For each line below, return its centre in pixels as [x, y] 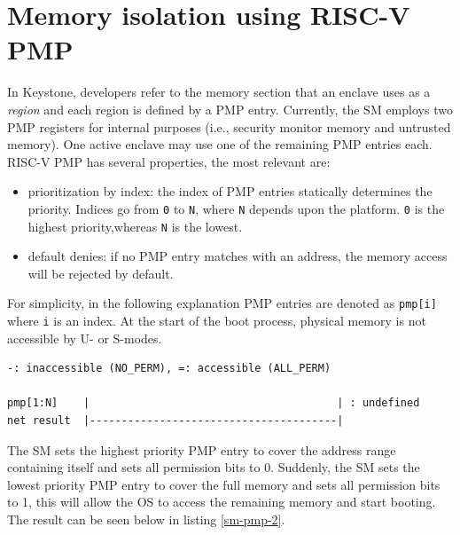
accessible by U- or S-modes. [85, 338]
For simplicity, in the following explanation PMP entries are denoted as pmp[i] [222, 303]
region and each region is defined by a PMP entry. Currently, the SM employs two [230, 109]
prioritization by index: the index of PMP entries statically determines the [230, 191]
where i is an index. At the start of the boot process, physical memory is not [217, 321]
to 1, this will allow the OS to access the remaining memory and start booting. [222, 502]
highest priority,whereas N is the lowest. [135, 226]
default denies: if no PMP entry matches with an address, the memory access [238, 256]
